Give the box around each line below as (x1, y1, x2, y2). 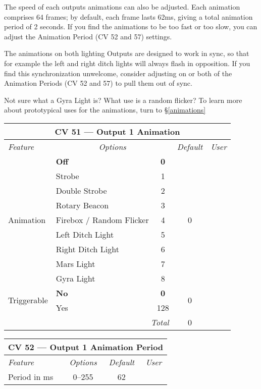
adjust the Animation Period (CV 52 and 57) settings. (4, 31, 172, 41)
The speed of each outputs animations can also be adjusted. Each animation (4, 2, 240, 12)
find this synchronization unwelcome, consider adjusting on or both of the (4, 68, 232, 78)
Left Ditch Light (56, 228, 114, 240)
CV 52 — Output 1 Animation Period (8, 341, 164, 353)
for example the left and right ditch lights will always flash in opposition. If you (4, 58, 250, 68)
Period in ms (8, 370, 54, 382)
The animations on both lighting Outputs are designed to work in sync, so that (4, 48, 249, 59)
